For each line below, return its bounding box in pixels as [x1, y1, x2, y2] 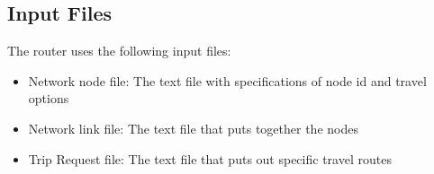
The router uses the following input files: [7, 41, 231, 60]
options [28, 89, 69, 108]
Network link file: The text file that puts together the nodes [28, 118, 358, 137]
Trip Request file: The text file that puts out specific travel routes [28, 149, 392, 168]
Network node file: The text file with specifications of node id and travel [28, 71, 427, 90]
